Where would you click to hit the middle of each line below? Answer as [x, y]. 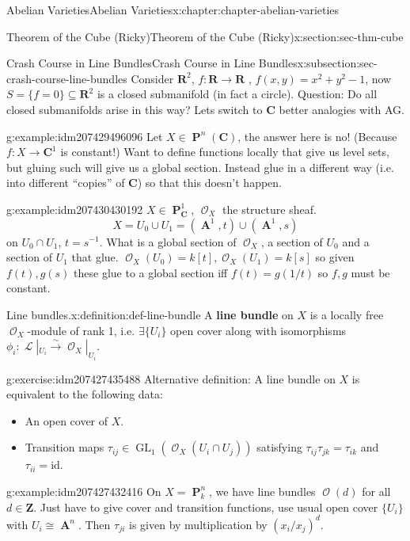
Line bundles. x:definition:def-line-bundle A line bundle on [150, 314]
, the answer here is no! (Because [317, 136]
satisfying [279, 447]
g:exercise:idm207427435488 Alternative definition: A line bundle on [171, 378]
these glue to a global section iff [151, 272]
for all [376, 491]
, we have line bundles [262, 491]
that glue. [95, 257]
